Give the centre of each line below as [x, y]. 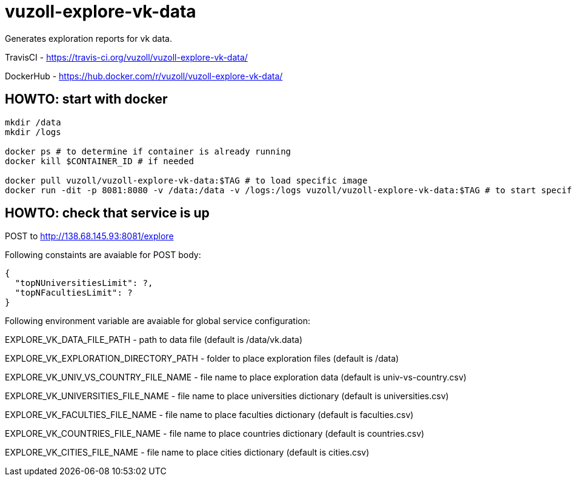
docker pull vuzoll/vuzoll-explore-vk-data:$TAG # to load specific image [186, 180]
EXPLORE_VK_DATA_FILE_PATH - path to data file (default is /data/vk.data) [154, 340]
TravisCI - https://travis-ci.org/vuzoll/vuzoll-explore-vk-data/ [126, 57]
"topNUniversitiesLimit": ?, [84, 283]
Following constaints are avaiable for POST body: [103, 255]
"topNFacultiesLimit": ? [74, 293]
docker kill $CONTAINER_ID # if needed [99, 161]
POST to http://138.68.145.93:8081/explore [89, 236]
